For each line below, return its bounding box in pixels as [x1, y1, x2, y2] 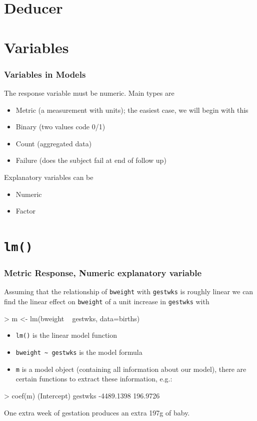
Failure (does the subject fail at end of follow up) [15, 155, 166, 165]
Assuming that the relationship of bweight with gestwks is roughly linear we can [4, 286, 253, 297]
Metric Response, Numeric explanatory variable [4, 267, 202, 279]
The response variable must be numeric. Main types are [4, 87, 174, 98]
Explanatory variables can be [4, 171, 93, 182]
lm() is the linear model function [15, 330, 117, 340]
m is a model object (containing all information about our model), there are [15, 363, 246, 374]
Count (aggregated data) [15, 138, 92, 148]
